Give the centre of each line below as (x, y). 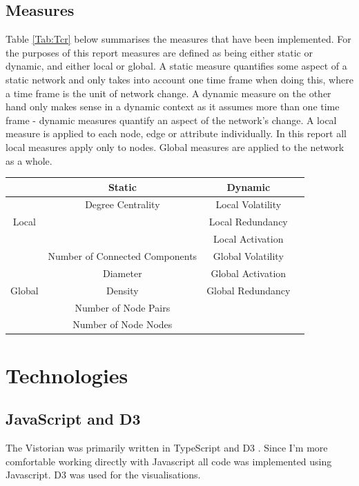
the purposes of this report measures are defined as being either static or (159, 52)
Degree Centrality (123, 204)
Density (123, 290)
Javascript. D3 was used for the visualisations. (103, 475)
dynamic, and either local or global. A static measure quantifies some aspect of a (176, 66)
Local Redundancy (248, 222)
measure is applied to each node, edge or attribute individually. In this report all (176, 133)
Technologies (67, 375)
